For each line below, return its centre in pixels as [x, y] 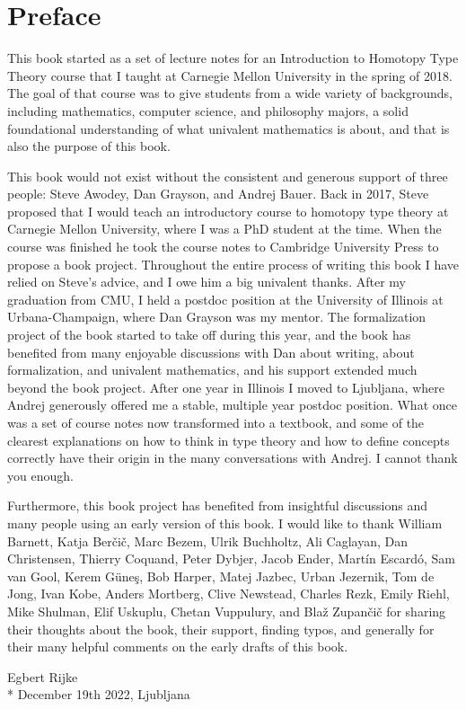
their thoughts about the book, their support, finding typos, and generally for [221, 629]
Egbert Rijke [43, 676]
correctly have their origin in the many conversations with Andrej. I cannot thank [233, 458]
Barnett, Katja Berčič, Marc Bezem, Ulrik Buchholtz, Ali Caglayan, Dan [207, 541]
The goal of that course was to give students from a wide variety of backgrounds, [230, 93]
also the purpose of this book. [89, 146]
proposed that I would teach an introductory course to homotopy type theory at [228, 211]
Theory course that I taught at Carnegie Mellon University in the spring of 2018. [230, 75]
